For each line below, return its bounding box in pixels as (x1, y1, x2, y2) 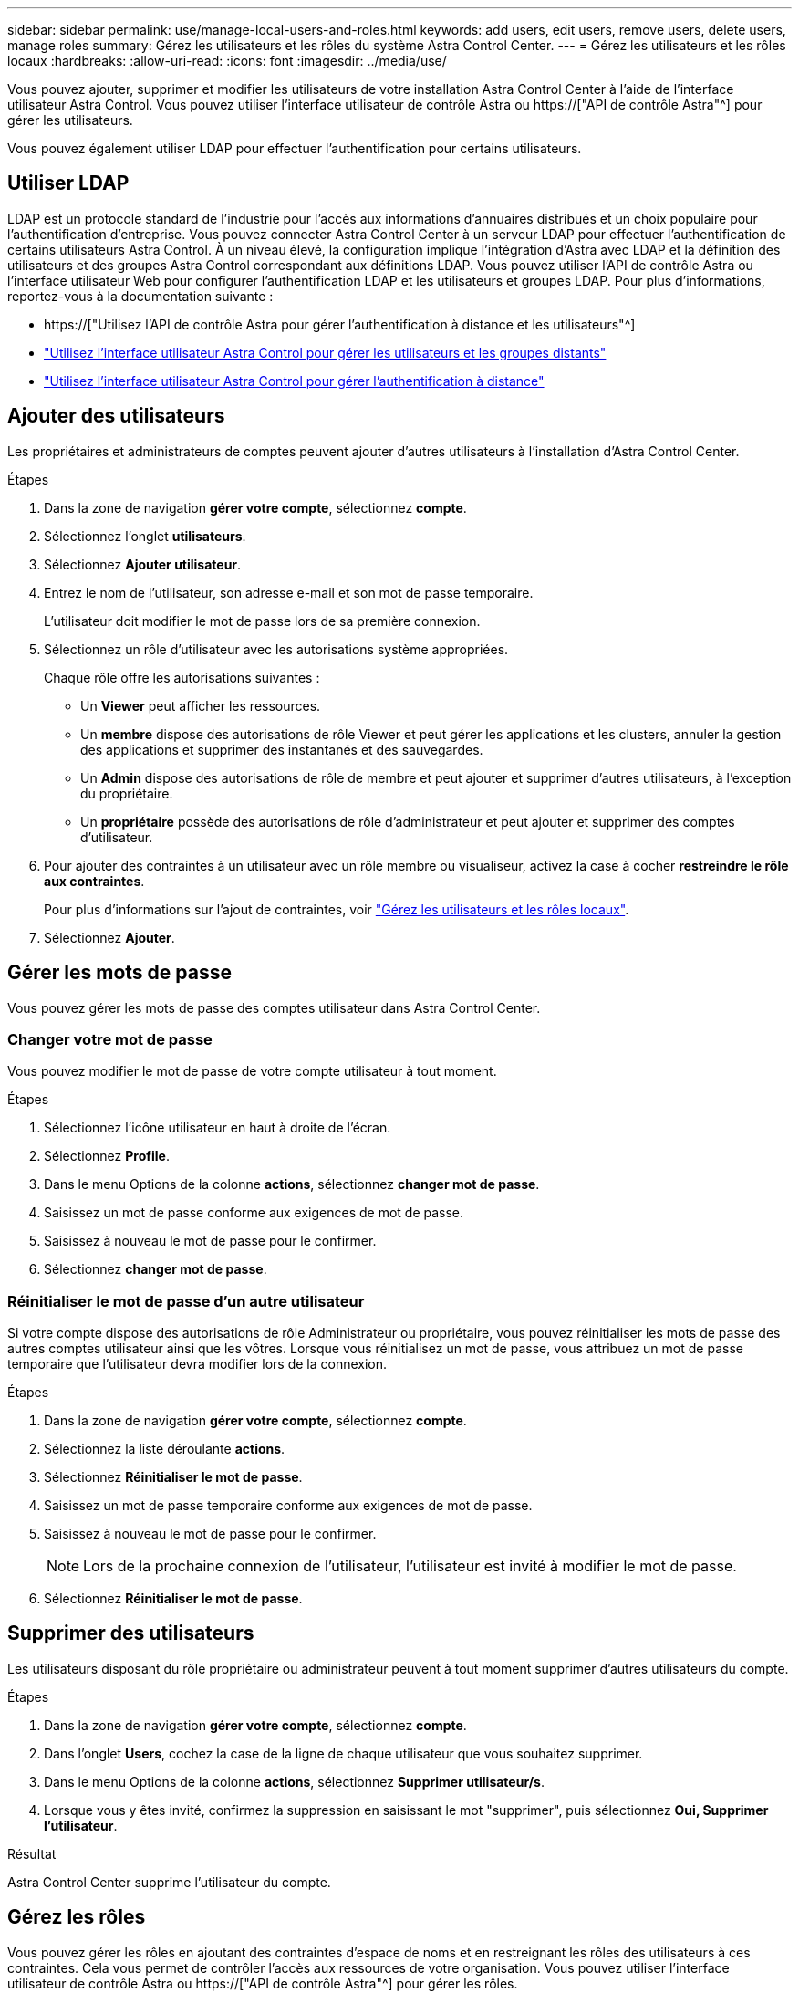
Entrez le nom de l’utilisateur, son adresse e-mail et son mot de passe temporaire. (44, 584, 534, 600)
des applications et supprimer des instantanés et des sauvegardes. (80, 741, 483, 757)
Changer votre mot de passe (7, 1029, 213, 1049)
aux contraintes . (44, 872, 145, 889)
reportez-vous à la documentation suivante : (7, 287, 274, 304)
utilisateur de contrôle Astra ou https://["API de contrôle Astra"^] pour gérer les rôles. (7, 1975, 518, 1991)
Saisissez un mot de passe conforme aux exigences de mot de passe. (44, 1205, 464, 1221)
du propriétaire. (80, 785, 173, 801)
